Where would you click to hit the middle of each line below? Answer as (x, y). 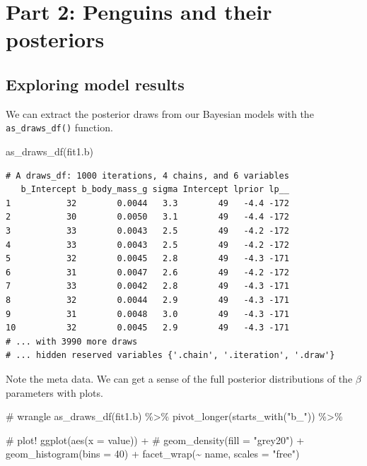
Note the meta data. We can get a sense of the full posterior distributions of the (179, 378)
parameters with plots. (54, 392)
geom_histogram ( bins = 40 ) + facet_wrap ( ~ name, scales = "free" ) (153, 454)
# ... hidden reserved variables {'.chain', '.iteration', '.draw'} (170, 356)
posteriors (55, 39)
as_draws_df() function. (59, 127)
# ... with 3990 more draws (72, 341)
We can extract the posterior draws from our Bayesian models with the (160, 113)
